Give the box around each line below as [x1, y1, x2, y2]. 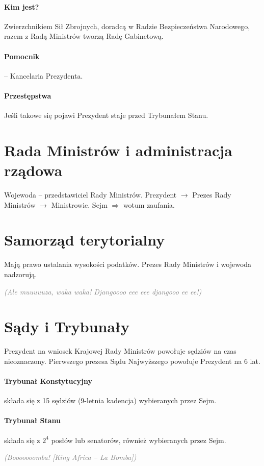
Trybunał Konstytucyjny [4, 376, 93, 386]
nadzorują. [4, 268, 37, 279]
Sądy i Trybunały [4, 316, 129, 337]
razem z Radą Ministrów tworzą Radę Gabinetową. [4, 31, 164, 41]
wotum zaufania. [123, 199, 175, 210]
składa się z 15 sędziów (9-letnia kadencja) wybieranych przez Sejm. [4, 395, 217, 406]
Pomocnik [4, 51, 40, 61]
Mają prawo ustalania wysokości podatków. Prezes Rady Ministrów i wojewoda [4, 259, 252, 269]
